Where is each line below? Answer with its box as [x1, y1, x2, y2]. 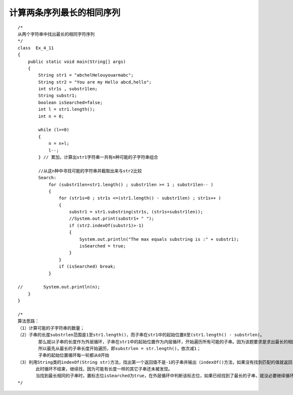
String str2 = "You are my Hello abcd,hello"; [38, 79, 152, 85]
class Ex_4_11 [18, 45, 54, 51]
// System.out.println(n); [18, 284, 100, 290]
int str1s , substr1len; [38, 86, 98, 92]
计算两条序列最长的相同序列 [9, 7, 121, 18]
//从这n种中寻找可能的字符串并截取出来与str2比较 [38, 168, 142, 173]
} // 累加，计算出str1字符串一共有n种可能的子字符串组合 [38, 154, 158, 160]
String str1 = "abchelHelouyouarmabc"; [38, 72, 134, 78]
